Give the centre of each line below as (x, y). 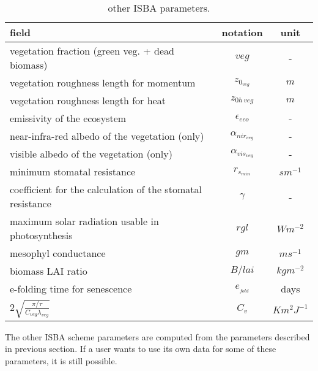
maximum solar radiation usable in (84, 221)
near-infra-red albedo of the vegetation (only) (107, 136)
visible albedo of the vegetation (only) (91, 154)
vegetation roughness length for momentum (103, 82)
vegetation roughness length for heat (88, 100)
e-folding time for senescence (71, 289)
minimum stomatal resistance (73, 171)
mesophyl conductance (58, 253)
